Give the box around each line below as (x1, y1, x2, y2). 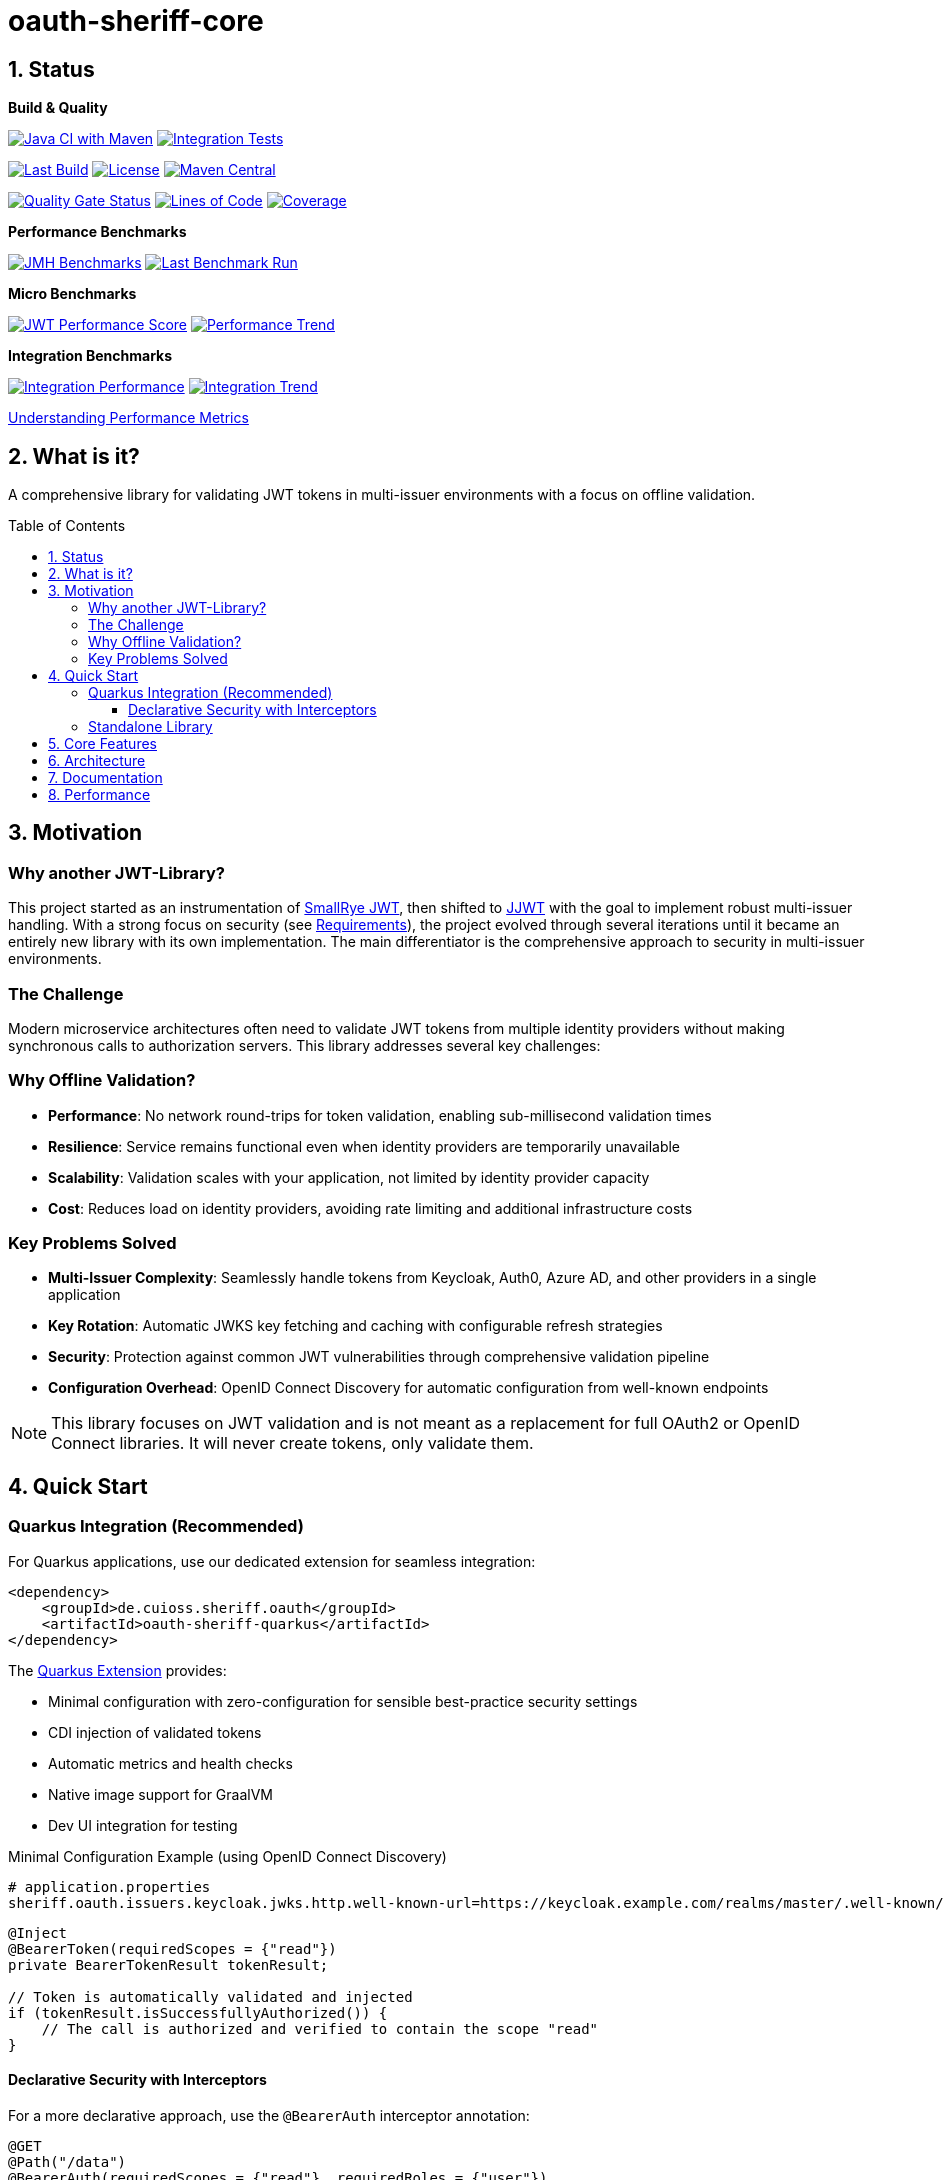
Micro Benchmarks (8, 285, 137, 303)
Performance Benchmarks (8, 223, 187, 241)
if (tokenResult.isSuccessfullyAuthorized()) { (8, 2004, 388, 2021)
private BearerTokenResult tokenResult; (8, 1956, 329, 1973)
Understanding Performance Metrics (8, 409, 249, 427)
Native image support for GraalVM (48, 1785, 273, 1803)
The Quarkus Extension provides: (8, 1661, 227, 1679)
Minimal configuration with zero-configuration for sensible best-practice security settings (48, 1692, 638, 1710)
